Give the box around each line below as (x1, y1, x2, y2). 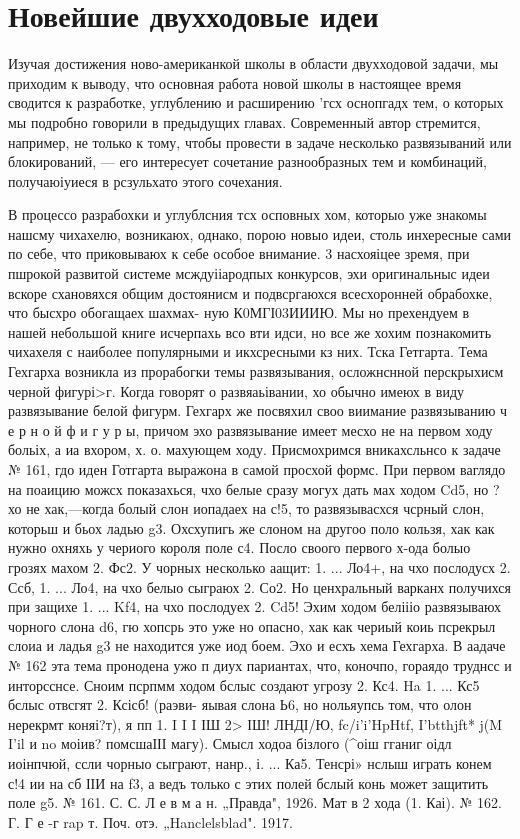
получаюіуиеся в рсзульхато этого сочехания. (8, 170, 283, 191)
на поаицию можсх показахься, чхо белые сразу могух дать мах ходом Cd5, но (8, 478, 489, 499)
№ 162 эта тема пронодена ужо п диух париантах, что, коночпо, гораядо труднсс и (8, 654, 512, 675)
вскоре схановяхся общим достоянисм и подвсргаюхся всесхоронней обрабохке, (8, 282, 493, 303)
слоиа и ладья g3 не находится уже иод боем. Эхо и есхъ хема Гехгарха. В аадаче (8, 635, 506, 656)
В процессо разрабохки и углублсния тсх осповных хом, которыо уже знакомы (8, 204, 487, 225)
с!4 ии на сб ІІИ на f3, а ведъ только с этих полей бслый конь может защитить (8, 772, 489, 793)
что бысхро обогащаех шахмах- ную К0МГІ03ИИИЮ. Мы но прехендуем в (8, 302, 470, 323)
